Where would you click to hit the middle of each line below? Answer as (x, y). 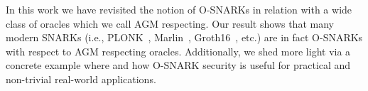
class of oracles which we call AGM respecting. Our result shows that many (170, 23)
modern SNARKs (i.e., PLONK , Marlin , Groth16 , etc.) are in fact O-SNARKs (184, 37)
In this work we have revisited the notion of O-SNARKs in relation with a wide (179, 9)
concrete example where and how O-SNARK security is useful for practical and (178, 65)
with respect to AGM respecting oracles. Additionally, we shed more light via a (178, 51)
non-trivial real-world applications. (81, 79)
